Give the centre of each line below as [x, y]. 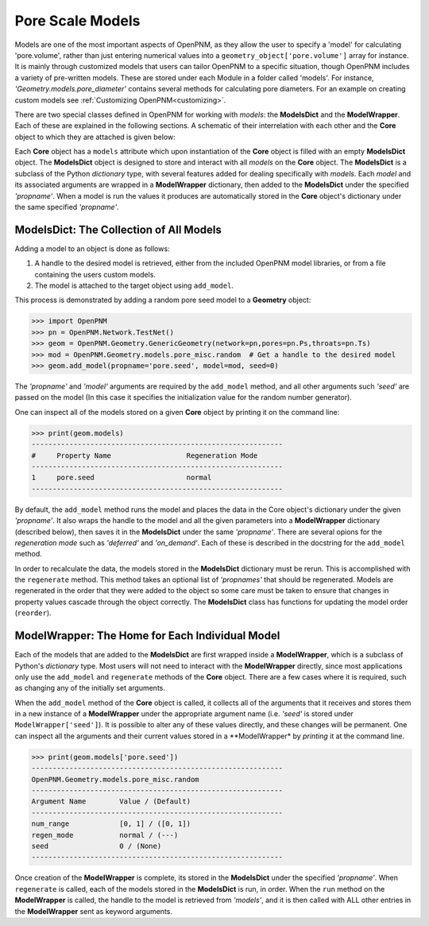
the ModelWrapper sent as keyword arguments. [94, 911]
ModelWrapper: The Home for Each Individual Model [147, 636]
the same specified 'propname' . [67, 207]
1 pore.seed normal [122, 478]
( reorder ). [33, 613]
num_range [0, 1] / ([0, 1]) [111, 824]
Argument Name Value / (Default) [111, 802]
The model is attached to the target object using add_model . [134, 285]
